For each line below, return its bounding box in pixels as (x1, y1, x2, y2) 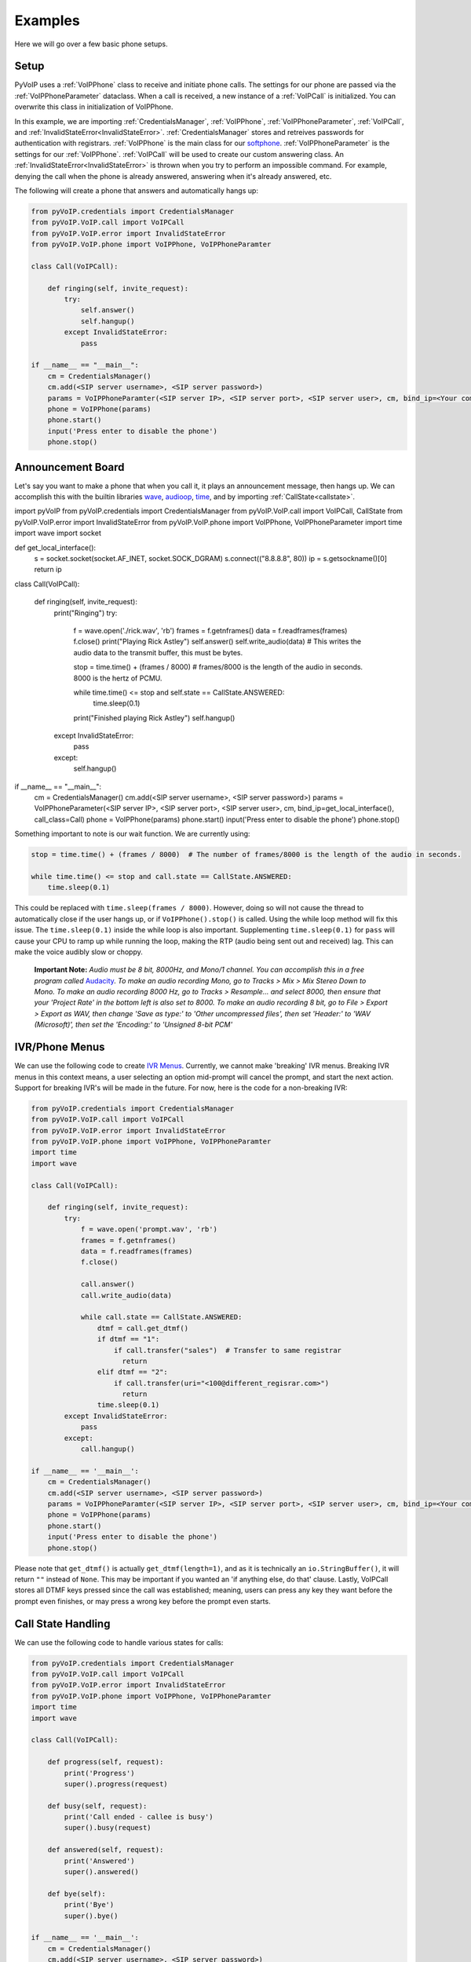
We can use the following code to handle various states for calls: (14, 1637, 224, 1647)
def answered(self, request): (47, 1845, 164, 1854)
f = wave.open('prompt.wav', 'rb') (80, 1225, 217, 1234)
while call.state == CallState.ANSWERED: (80, 1313, 243, 1322)
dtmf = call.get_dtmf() (97, 1323, 188, 1333)
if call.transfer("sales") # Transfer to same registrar (114, 1346, 341, 1355)
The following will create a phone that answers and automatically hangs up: (14, 185, 259, 195)
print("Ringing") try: (53, 608, 118, 618)
